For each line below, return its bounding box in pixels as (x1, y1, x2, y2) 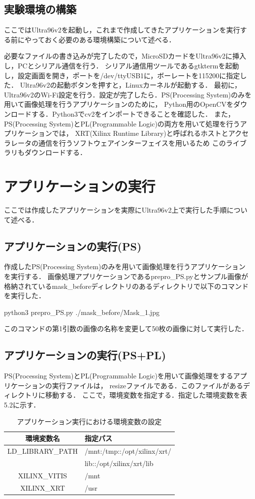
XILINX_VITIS (18, 470, 67, 480)
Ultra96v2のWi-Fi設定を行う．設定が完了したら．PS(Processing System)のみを (4, 89, 252, 99)
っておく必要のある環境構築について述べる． (31, 34, 176, 44)
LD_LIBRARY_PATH (7, 446, 78, 456)
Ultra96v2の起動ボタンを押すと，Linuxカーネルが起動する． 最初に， (20, 80, 241, 90)
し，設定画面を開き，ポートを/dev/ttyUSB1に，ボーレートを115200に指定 (4, 70, 240, 80)
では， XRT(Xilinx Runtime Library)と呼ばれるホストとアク (52, 128, 242, 138)
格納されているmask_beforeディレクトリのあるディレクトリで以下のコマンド (4, 281, 249, 291)
